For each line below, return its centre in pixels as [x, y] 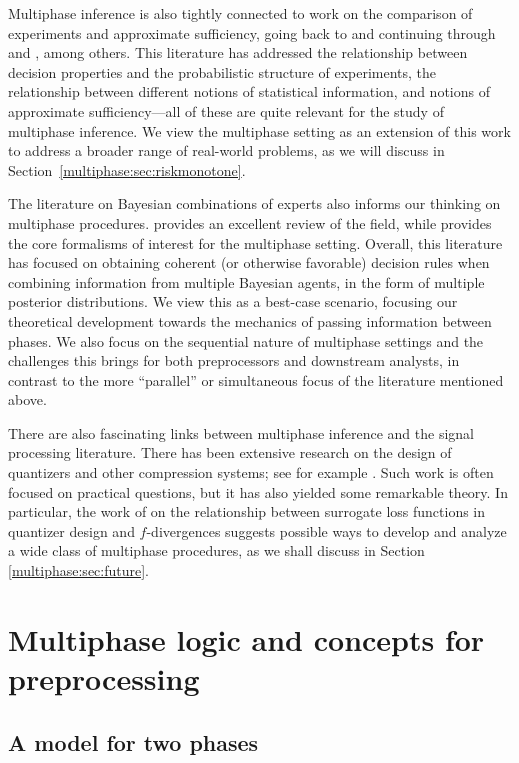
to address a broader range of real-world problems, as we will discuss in [226, 150]
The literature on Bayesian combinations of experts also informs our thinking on [254, 203]
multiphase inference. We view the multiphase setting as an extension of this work [259, 130]
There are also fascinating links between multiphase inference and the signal [241, 432]
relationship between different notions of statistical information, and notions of [249, 91]
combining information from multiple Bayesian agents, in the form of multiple [246, 281]
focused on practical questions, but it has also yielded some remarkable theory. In [258, 491]
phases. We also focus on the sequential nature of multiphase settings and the [246, 340]
